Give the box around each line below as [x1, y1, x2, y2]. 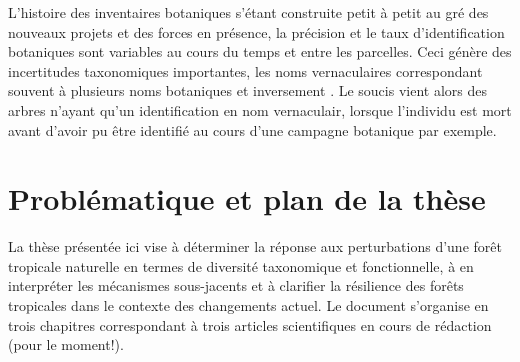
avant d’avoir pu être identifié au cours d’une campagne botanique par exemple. [8, 119, 497, 140]
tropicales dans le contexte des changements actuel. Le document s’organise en [8, 295, 489, 316]
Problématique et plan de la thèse [8, 178, 486, 219]
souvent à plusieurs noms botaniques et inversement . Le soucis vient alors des [8, 80, 487, 101]
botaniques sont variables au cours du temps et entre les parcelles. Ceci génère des [8, 41, 512, 62]
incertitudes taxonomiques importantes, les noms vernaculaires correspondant [8, 60, 483, 81]
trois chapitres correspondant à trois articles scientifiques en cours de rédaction [8, 314, 492, 335]
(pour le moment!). [8, 334, 124, 355]
